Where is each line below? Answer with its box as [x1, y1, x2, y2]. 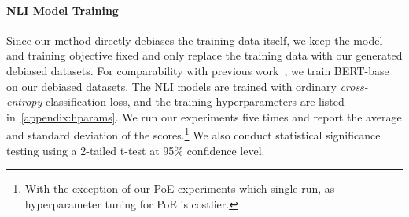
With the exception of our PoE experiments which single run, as [24, 180, 335, 197]
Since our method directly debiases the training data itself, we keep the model [6, 31, 383, 48]
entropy [6, 93, 42, 110]
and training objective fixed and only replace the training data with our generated [6, 47, 403, 63]
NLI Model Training [6, 2, 119, 18]
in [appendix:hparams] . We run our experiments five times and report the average [6, 108, 402, 125]
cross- [340, 78, 368, 94]
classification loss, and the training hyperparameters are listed [45, 93, 345, 110]
